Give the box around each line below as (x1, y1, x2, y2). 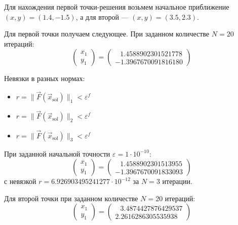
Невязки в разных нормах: (4, 73, 85, 84)
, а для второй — (75, 11, 129, 22)
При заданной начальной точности (4, 148, 110, 159)
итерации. (162, 176, 192, 186)
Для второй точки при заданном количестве (4, 193, 138, 203)
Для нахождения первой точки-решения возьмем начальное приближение (4, 2, 229, 12)
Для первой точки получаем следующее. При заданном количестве (4, 28, 210, 39)
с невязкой (4, 176, 36, 186)
